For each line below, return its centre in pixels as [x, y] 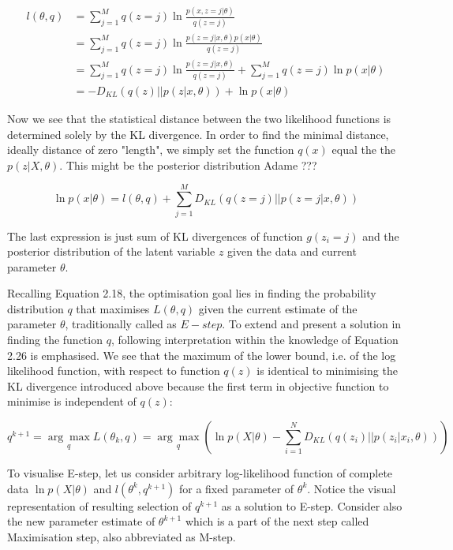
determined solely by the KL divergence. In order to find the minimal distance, [198, 134]
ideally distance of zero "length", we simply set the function [151, 150]
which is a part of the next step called [277, 521]
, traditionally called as [121, 324]
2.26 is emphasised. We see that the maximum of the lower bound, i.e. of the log [202, 355]
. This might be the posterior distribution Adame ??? [188, 165]
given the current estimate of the [278, 308]
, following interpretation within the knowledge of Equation [255, 340]
